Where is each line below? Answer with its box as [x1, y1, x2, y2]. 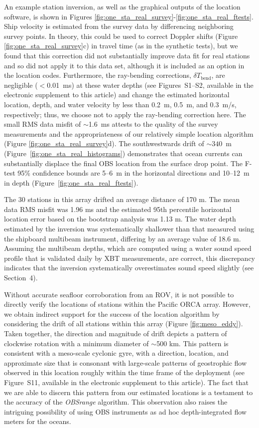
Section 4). [4, 272, 38, 283]
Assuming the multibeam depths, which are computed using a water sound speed [4, 243, 252, 253]
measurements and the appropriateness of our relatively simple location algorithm [4, 128, 254, 139]
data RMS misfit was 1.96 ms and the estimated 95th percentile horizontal [4, 204, 232, 214]
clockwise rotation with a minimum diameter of [4, 338, 149, 348]
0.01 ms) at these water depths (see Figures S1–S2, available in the [47, 79, 254, 90]
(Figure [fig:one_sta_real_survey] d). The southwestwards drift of [4, 138, 204, 149]
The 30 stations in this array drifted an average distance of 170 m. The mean [4, 194, 240, 205]
